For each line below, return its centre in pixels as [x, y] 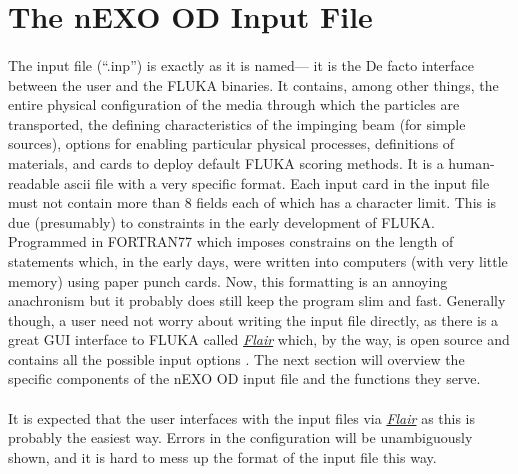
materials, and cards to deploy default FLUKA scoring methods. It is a [226, 162]
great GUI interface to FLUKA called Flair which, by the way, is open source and [259, 339]
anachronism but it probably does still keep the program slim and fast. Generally [257, 300]
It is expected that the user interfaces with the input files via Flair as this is [242, 417]
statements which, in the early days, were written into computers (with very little [258, 260]
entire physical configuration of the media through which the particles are [234, 104]
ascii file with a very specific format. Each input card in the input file [277, 182]
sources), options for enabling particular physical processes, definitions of [231, 143]
